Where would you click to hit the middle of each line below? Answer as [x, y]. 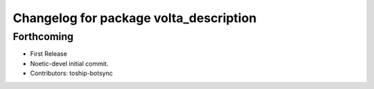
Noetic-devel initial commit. [69, 63]
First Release [48, 54]
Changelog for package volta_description [135, 18]
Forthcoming [43, 37]
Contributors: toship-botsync [72, 73]
